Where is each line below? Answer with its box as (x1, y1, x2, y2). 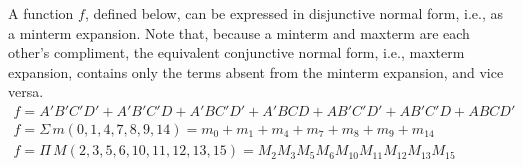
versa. (8, 81, 44, 102)
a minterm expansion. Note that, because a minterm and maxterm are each (8, 22, 470, 43)
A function (8, 3, 74, 23)
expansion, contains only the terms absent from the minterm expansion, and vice (8, 61, 504, 82)
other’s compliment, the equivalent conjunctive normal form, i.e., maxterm (8, 42, 465, 63)
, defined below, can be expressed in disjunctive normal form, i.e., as (84, 3, 503, 23)
